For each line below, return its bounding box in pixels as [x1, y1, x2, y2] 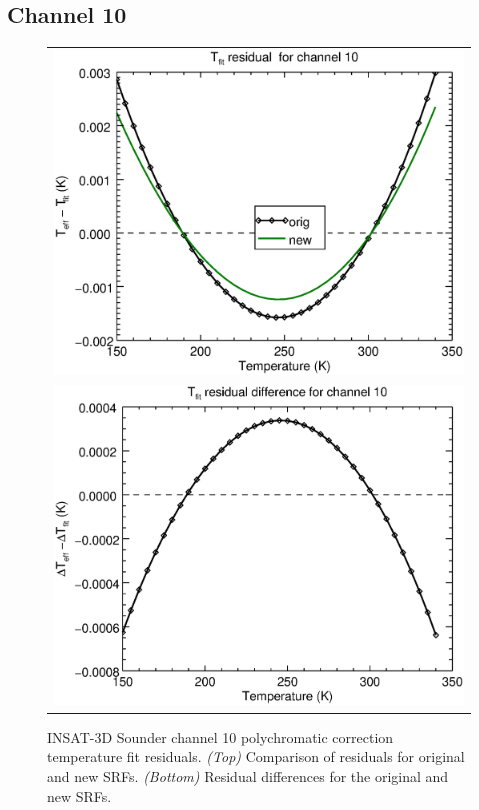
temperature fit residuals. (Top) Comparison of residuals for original [47, 746, 465, 767]
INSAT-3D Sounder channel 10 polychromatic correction [47, 726, 394, 747]
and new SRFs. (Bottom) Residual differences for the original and [47, 766, 449, 786]
